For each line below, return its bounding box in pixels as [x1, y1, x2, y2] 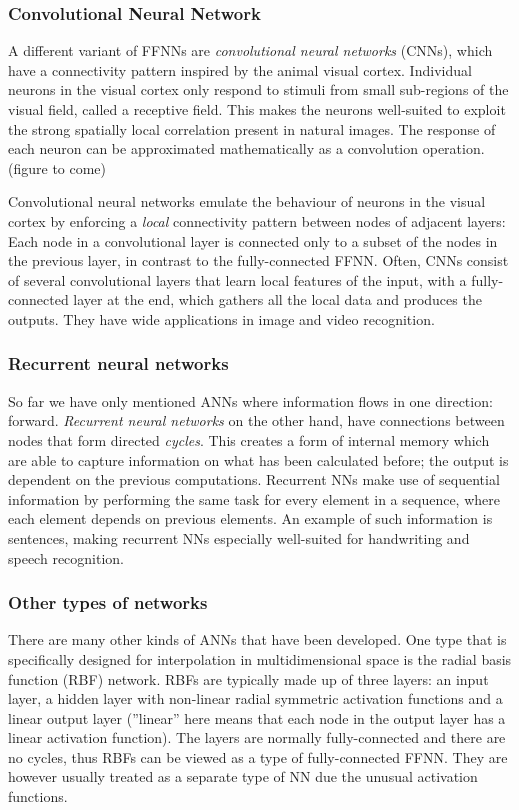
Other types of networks [8, 590, 208, 615]
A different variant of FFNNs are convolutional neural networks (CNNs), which [8, 40, 493, 61]
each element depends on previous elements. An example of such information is [8, 508, 493, 529]
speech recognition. [8, 547, 125, 568]
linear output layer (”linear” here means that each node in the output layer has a [8, 707, 506, 728]
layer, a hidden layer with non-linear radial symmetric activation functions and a [8, 688, 503, 709]
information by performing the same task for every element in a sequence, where [8, 488, 500, 509]
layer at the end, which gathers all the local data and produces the [73, 289, 482, 310]
